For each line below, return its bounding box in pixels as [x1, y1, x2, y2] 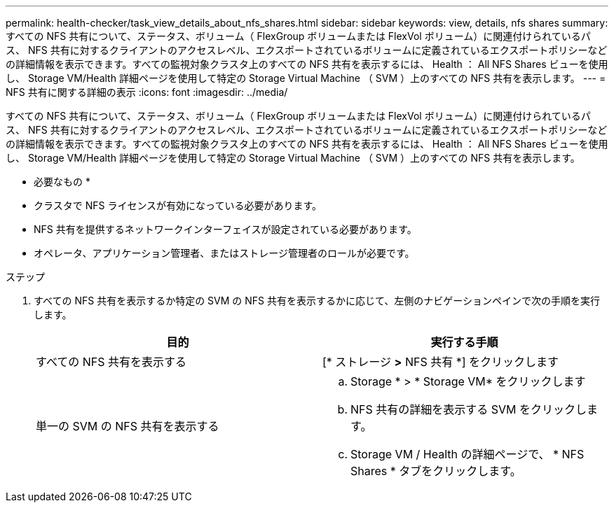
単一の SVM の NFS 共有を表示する [36, 419, 219, 433]
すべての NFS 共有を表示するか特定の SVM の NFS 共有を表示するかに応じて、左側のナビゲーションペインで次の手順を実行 [34, 295, 600, 306]
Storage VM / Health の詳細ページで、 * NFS [350, 447, 585, 461]
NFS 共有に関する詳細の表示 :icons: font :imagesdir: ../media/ [6, 86, 288, 98]
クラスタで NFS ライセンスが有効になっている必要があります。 [34, 199, 322, 211]
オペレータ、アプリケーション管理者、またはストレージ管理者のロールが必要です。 [34, 247, 415, 259]
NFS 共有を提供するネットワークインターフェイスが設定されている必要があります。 [34, 223, 417, 235]
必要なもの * [34, 176, 90, 188]
